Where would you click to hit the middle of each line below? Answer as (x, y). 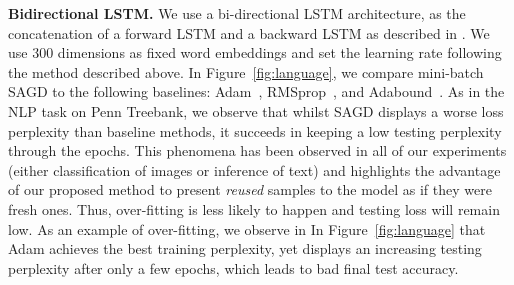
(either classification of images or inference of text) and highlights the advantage (254, 169)
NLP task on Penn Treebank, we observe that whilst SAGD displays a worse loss (256, 110)
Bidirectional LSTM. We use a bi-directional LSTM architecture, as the (237, 13)
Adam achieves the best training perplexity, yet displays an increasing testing (245, 248)
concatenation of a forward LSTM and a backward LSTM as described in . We (249, 32)
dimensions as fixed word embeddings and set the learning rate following (279, 52)
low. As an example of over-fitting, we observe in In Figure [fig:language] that (247, 228)
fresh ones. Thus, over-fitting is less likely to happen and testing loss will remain (254, 208)
